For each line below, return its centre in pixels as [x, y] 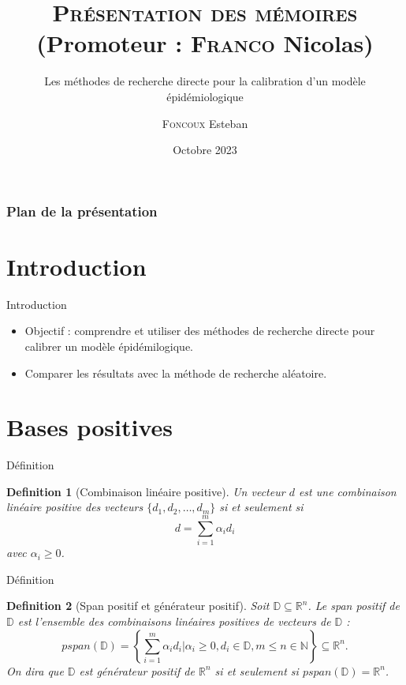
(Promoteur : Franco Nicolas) [205, 43]
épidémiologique [205, 96]
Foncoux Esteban [205, 123]
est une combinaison [347, 491]
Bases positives [90, 427]
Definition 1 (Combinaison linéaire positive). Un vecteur [146, 491]
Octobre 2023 [205, 150]
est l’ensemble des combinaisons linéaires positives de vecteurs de [174, 621]
